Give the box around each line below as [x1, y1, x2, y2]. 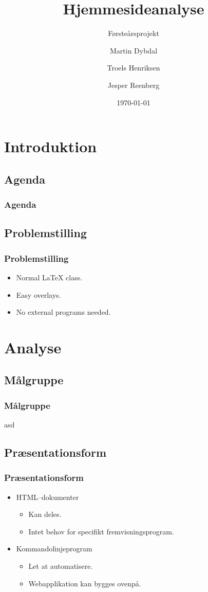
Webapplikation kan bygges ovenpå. [28, 578, 141, 588]
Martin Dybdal [109, 45, 158, 56]
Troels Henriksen [107, 62, 160, 73]
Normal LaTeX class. [16, 272, 83, 282]
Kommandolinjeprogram [16, 543, 92, 554]
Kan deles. [28, 509, 62, 519]
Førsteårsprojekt [108, 28, 159, 39]
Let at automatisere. [28, 561, 93, 571]
